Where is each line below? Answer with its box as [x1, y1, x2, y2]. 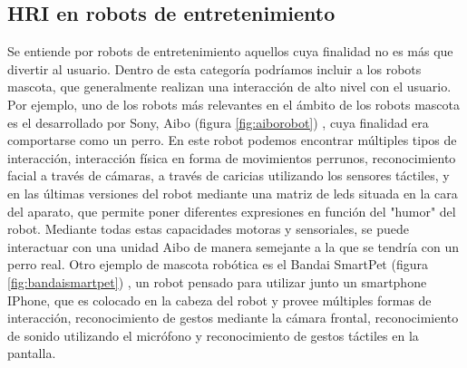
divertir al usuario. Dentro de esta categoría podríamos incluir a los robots [7, 59, 422, 78]
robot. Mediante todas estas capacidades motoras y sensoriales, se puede [7, 219, 409, 238]
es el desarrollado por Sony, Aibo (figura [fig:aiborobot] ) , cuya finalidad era [7, 112, 429, 131]
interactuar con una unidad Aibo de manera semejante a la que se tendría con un [7, 237, 460, 256]
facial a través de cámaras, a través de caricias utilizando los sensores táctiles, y [7, 166, 450, 185]
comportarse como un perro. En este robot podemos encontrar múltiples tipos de [7, 131, 457, 150]
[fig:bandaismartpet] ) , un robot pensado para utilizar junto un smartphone [7, 272, 427, 291]
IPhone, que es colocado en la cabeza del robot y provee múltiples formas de [7, 290, 432, 309]
